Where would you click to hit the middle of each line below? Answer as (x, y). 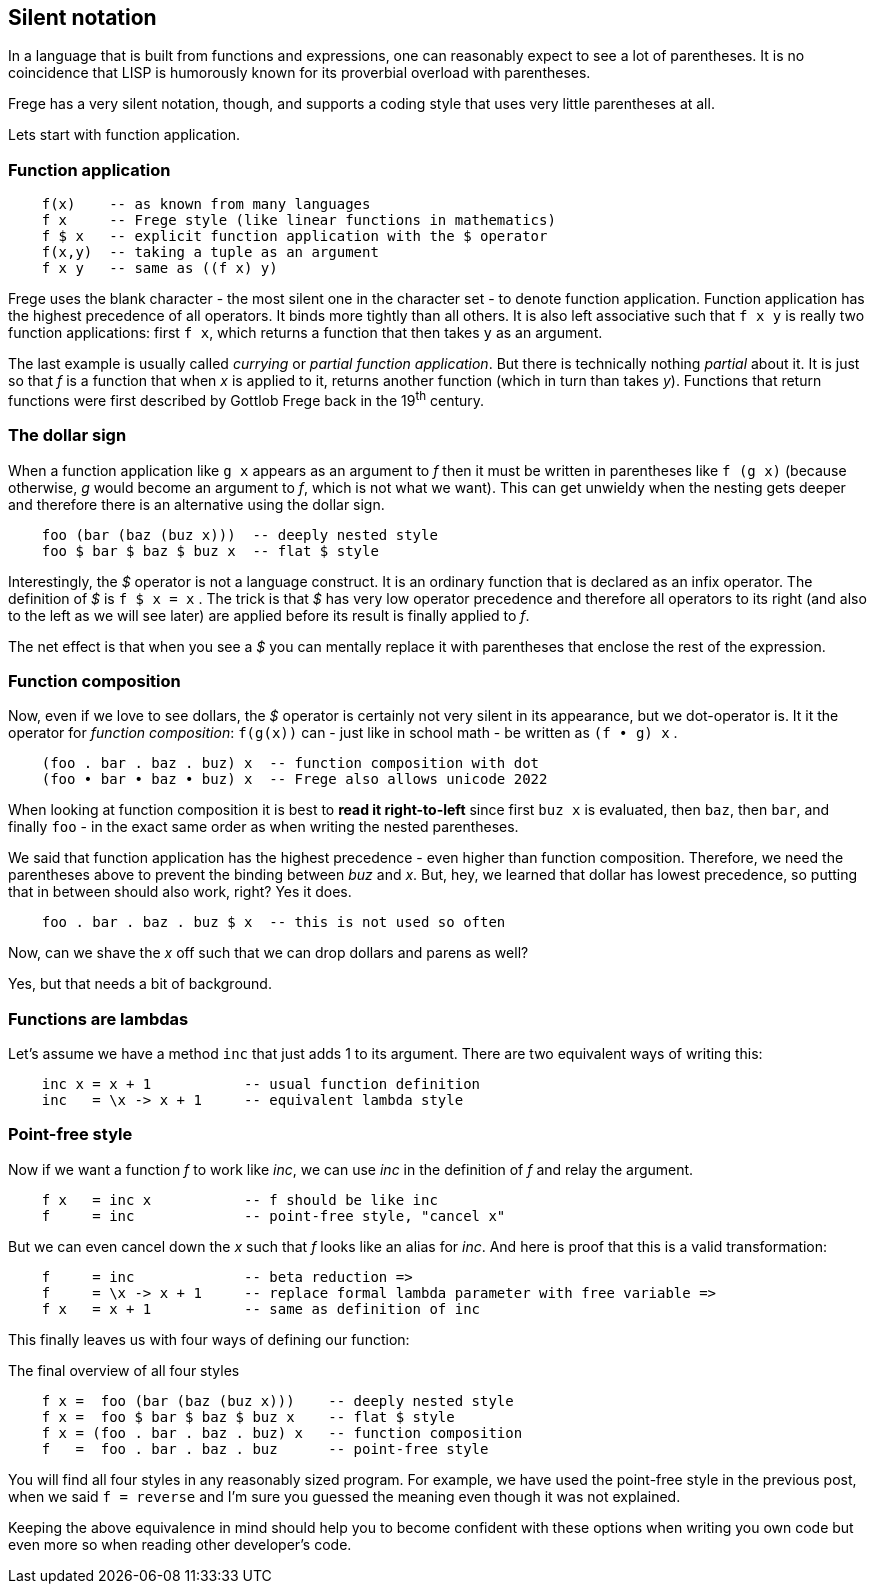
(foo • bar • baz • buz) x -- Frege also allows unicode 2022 (294, 779)
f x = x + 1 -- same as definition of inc (261, 1308)
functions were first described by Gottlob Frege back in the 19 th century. (246, 399)
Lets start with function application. (124, 135)
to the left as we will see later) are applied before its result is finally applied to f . (269, 615)
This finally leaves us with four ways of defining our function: (209, 1339)
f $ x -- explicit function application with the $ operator (294, 236)
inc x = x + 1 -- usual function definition (261, 1084)
